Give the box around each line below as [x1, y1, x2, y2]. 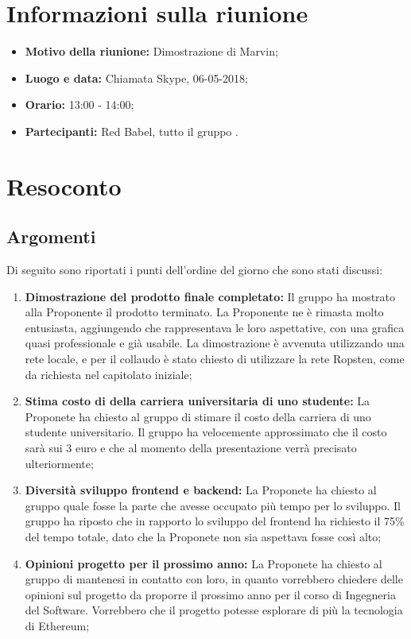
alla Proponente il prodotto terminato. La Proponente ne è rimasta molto [25, 304, 384, 320]
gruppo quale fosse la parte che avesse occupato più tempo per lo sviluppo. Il [25, 497, 401, 513]
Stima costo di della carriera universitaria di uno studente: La [25, 393, 370, 409]
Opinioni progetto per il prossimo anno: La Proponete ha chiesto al [25, 555, 382, 571]
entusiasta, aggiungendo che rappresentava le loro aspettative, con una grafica [25, 319, 405, 335]
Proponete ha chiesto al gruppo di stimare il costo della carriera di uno [25, 408, 371, 424]
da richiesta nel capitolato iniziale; [25, 366, 192, 382]
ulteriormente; [25, 455, 94, 471]
